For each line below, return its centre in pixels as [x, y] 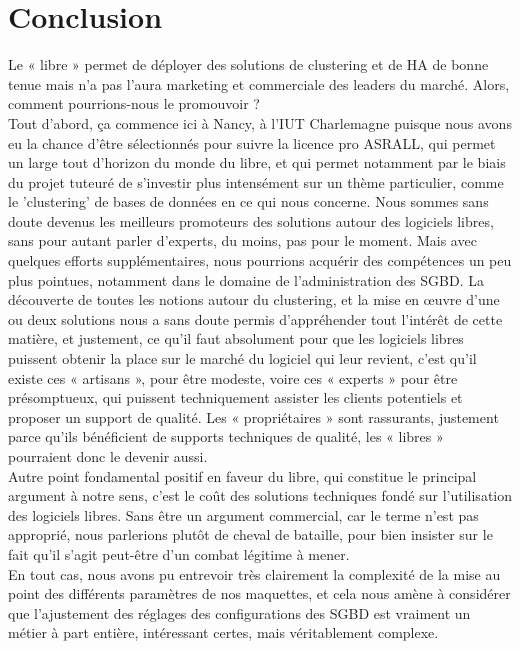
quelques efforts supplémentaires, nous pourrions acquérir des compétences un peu [260, 260]
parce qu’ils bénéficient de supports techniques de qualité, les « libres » [226, 436]
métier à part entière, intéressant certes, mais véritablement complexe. [223, 632]
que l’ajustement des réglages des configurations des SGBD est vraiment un [239, 612]
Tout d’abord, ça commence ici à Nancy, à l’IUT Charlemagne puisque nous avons [260, 122]
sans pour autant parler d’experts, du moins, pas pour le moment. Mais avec [242, 240]
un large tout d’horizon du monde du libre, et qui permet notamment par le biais [257, 162]
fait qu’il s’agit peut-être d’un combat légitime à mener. [179, 553]
